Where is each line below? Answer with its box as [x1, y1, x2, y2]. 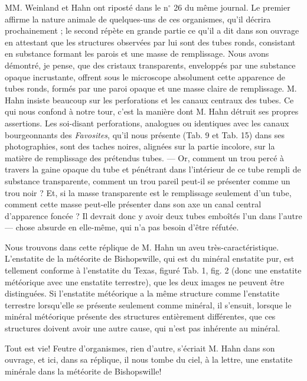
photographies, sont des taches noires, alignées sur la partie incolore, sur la [5, 140, 275, 152]
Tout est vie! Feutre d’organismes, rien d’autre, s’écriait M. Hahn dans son [5, 341, 275, 354]
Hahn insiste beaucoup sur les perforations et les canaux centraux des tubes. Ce [5, 93, 294, 106]
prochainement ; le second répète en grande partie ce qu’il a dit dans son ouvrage [5, 24, 299, 37]
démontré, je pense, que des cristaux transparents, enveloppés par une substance [5, 58, 296, 71]
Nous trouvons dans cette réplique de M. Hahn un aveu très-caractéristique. [5, 240, 279, 253]
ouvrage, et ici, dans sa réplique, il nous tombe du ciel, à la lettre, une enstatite [5, 353, 293, 366]
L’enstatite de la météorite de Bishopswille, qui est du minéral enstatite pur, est [5, 252, 295, 265]
